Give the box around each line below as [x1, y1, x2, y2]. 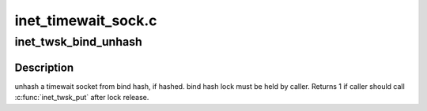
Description [14, 61, 74, 74]
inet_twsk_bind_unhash [14, 35, 142, 49]
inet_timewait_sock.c [14, 12, 157, 29]
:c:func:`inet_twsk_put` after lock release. [14, 93, 149, 102]
